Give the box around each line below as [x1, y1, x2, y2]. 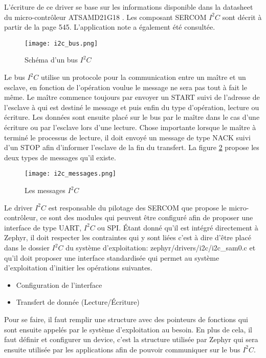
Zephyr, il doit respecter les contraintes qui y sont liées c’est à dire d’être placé [4, 232, 251, 243]
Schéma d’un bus [25, 54, 78, 65]
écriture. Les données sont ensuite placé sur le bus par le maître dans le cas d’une [4, 112, 260, 122]
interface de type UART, [4, 222, 82, 233]
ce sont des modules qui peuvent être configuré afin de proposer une [40, 212, 253, 223]
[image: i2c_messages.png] [25, 170, 116, 178]
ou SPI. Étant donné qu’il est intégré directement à [97, 222, 258, 233]
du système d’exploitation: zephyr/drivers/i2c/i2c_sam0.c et [65, 242, 256, 252]
